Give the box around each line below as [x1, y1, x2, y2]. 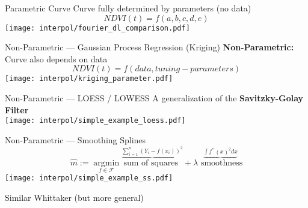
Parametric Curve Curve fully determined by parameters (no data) [5, 2, 251, 14]
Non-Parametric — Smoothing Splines [5, 133, 146, 146]
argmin [93, 158, 120, 167]
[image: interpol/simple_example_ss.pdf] [5, 173, 173, 182]
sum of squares [123, 158, 178, 167]
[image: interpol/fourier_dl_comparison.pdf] [5, 23, 190, 32]
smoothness [200, 158, 243, 167]
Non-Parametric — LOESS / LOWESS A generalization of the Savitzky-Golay [5, 92, 304, 104]
